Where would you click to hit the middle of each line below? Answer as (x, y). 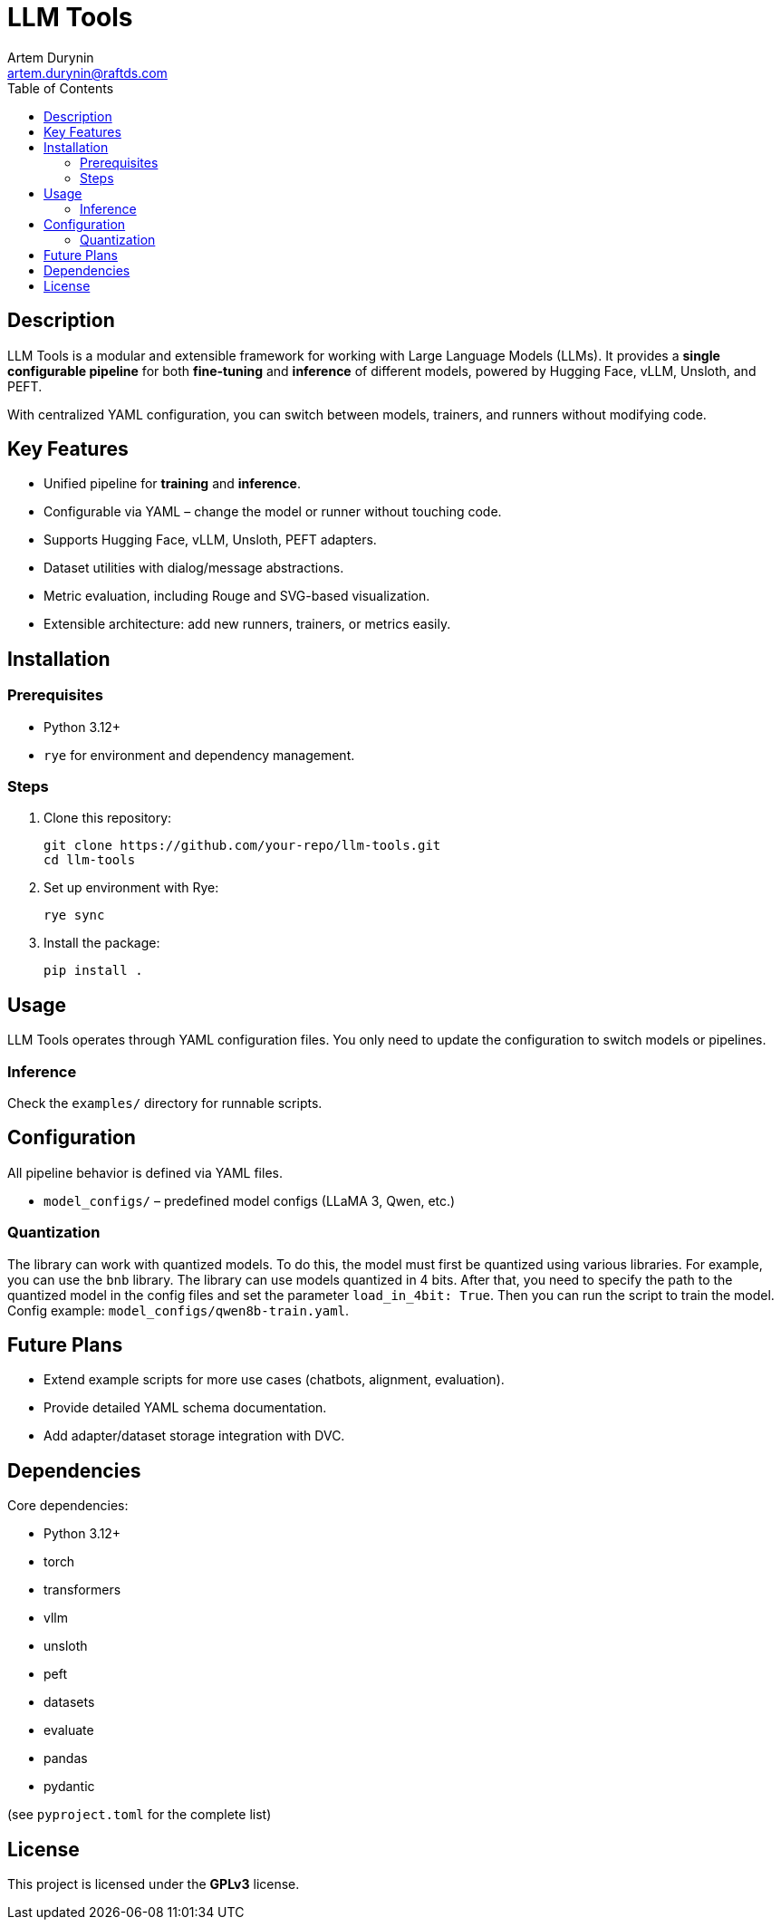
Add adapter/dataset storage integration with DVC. (194, 1436)
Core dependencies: (68, 1506)
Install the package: (102, 943)
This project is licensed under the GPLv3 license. (154, 1884)
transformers (82, 1590)
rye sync (74, 915)
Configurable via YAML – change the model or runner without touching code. (273, 512)
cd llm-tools (90, 860)
